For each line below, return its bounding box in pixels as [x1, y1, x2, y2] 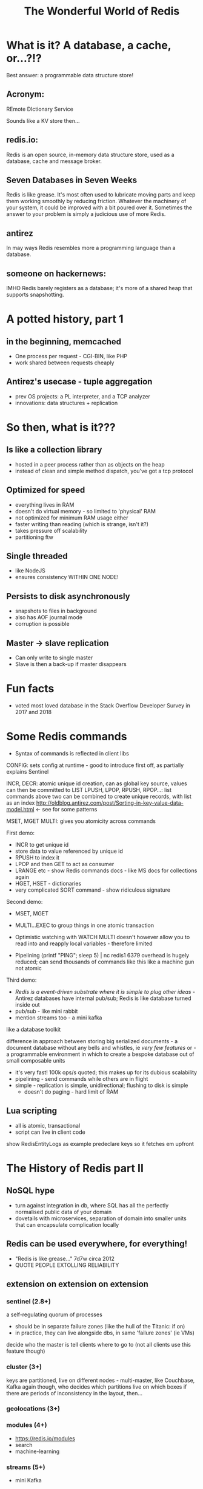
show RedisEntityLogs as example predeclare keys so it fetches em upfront [6, 1140, 194, 1147]
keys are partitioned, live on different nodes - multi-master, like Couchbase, [6, 1376, 195, 1384]
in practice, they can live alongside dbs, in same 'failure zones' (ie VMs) [15, 1329, 195, 1336]
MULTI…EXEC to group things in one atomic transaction [15, 922, 155, 929]
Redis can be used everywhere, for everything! [6, 1239, 188, 1249]
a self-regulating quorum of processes [6, 1311, 103, 1318]
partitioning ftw [15, 533, 53, 541]
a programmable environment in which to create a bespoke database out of [6, 1050, 195, 1058]
